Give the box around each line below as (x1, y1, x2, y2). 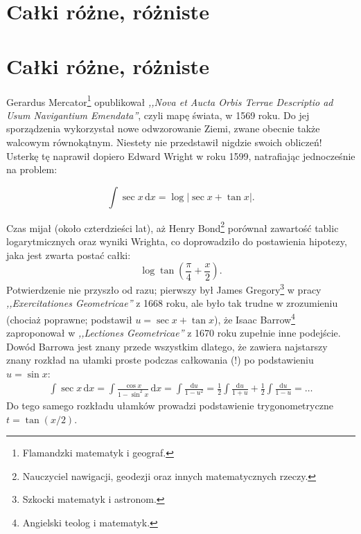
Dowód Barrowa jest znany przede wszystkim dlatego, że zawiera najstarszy (6, 339, 328, 353)
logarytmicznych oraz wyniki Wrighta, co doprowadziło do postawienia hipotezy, (6, 233, 347, 248)
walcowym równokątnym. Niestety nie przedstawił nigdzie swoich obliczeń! (6, 134, 322, 149)
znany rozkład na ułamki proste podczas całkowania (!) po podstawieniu (6, 353, 314, 367)
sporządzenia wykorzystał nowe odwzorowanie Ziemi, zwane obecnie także (6, 121, 320, 136)
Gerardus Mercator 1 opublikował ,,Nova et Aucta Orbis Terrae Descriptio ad (6, 92, 333, 109)
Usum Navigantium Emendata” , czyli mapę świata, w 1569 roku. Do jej (6, 107, 310, 122)
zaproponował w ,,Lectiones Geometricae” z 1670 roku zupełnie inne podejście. (6, 326, 341, 340)
